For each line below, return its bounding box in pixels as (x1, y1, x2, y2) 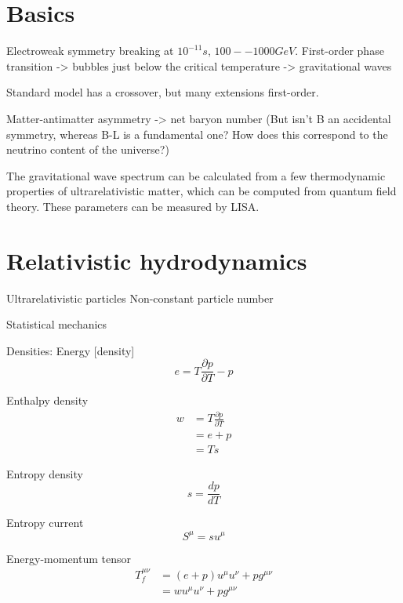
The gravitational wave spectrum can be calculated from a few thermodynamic (6, 167, 386, 183)
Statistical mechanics (6, 316, 107, 332)
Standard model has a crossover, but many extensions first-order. (6, 84, 319, 100)
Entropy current (6, 514, 84, 531)
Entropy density (6, 465, 83, 481)
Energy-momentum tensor (6, 550, 132, 566)
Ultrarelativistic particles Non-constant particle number (6, 289, 274, 306)
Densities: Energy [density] (6, 342, 135, 358)
